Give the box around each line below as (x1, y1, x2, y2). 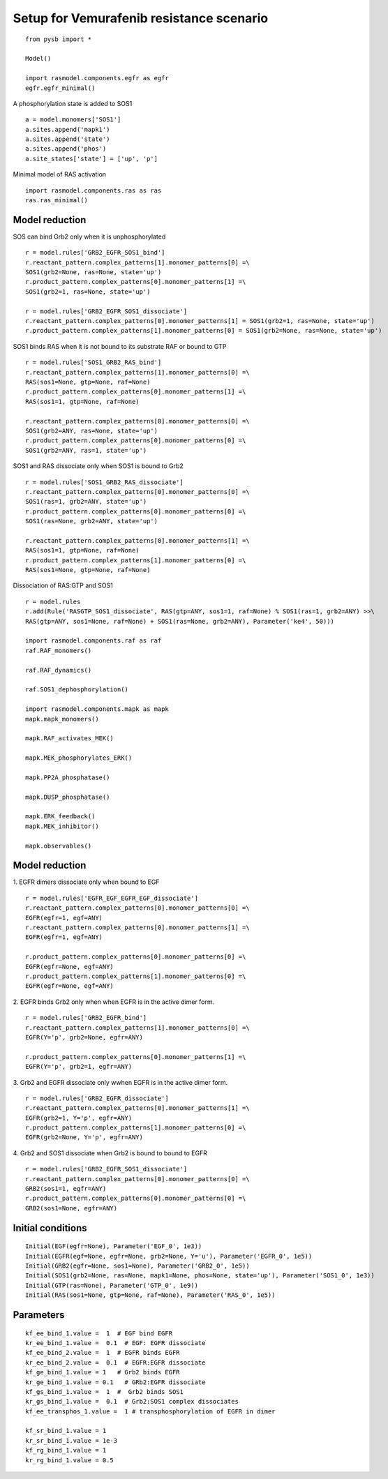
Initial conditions (13, 1222, 87, 1234)
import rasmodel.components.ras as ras (25, 186, 162, 195)
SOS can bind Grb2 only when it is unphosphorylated (13, 232, 166, 241)
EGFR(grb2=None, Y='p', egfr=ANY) (25, 1134, 143, 1141)
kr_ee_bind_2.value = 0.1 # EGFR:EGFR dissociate (25, 1358, 206, 1367)
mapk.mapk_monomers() (25, 715, 99, 723)
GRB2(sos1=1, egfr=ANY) (25, 1185, 107, 1193)
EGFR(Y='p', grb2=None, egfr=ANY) (25, 1033, 143, 1041)
